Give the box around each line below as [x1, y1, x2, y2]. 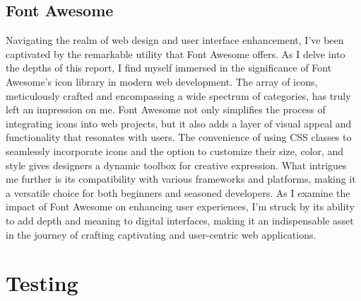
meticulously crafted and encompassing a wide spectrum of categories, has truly [6, 88, 351, 103]
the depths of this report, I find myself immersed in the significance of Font [6, 60, 332, 75]
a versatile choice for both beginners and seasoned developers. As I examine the [6, 185, 350, 200]
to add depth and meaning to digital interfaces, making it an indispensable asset [6, 212, 354, 227]
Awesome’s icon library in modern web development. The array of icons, [6, 74, 318, 89]
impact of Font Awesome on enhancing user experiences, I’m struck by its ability [6, 199, 355, 214]
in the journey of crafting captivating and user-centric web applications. [6, 227, 316, 242]
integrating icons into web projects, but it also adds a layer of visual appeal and [6, 115, 352, 130]
